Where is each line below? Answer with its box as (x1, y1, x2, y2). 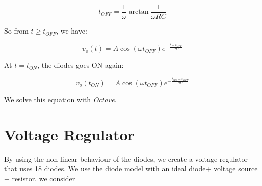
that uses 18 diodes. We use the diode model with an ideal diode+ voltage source (4, 163, 258, 174)
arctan (128, 8, 149, 16)
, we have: (56, 25, 87, 36)
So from (4, 25, 29, 36)
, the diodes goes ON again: (37, 59, 124, 70)
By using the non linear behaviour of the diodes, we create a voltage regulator (4, 153, 248, 164)
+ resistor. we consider (4, 173, 75, 183)
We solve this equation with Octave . (4, 94, 117, 104)
